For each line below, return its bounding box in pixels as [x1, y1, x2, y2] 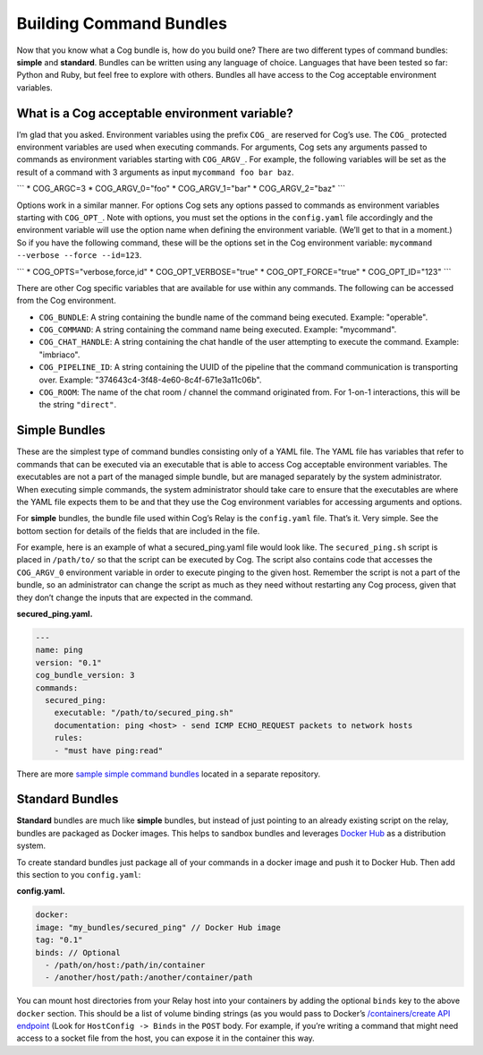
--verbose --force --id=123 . [16, 250, 142, 261]
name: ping [35, 645, 83, 656]
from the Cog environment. [16, 296, 116, 306]
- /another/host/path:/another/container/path [45, 973, 253, 982]
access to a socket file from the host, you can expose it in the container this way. [16, 1033, 315, 1043]
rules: [54, 733, 83, 743]
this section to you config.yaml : [16, 869, 141, 879]
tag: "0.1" [35, 935, 83, 945]
